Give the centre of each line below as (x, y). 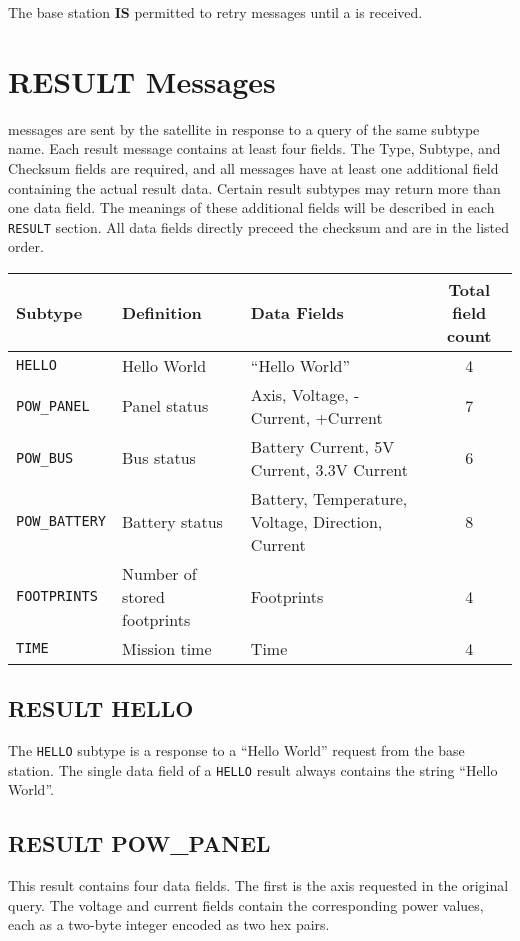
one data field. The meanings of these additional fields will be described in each (251, 207)
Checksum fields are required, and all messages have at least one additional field (253, 167)
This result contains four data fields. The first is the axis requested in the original (258, 885)
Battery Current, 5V (322, 446)
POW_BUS (45, 457)
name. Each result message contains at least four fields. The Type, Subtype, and (254, 148)
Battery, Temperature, (329, 498)
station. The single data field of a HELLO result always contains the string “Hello (253, 769)
